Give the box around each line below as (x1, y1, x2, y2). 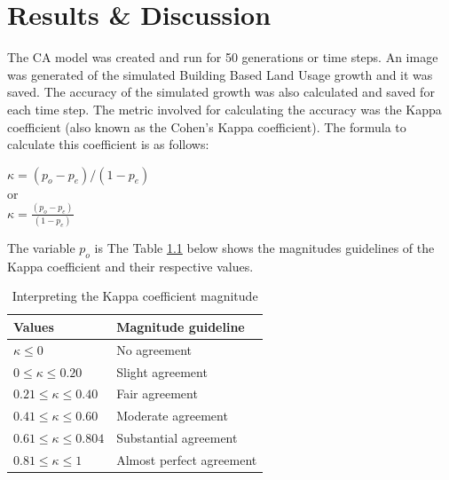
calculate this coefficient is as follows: (7, 135, 209, 153)
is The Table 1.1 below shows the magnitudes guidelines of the (94, 238, 435, 256)
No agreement (116, 340, 193, 358)
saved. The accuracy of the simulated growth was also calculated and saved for (7, 83, 435, 101)
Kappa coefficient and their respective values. (7, 256, 254, 275)
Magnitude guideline (116, 317, 245, 335)
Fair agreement (116, 384, 198, 403)
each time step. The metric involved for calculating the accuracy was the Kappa (7, 99, 442, 118)
